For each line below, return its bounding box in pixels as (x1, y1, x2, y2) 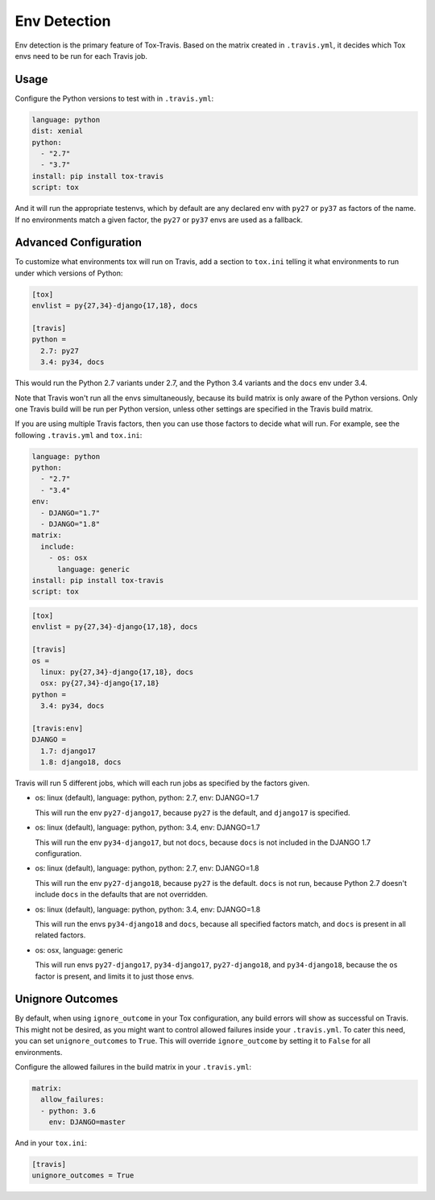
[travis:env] (31, 723, 84, 733)
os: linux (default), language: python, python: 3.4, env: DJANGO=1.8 (35, 904, 261, 914)
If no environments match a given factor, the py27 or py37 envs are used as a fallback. (14, 214, 304, 225)
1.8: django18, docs (40, 758, 122, 767)
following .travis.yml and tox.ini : (14, 430, 143, 440)
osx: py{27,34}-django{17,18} (40, 679, 160, 688)
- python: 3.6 (40, 1106, 97, 1115)
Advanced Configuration (14, 236, 143, 250)
